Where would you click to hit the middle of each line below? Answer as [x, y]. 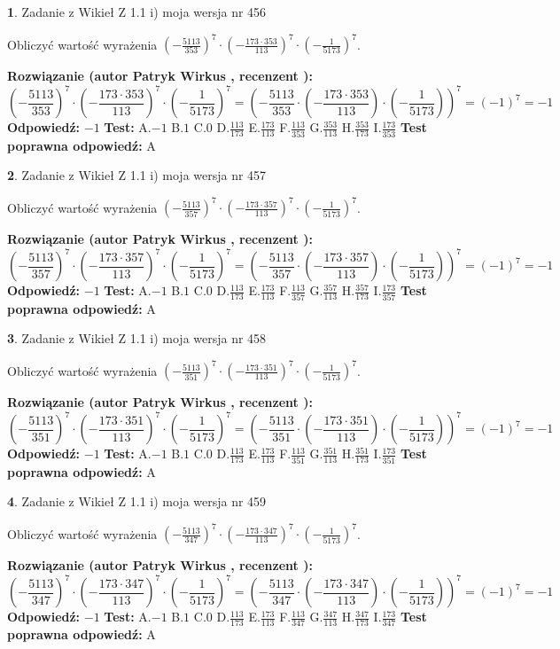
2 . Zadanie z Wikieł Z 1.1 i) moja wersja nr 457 [137, 175]
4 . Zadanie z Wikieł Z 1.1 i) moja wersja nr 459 [137, 501]
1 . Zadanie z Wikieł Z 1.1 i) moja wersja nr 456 [137, 12]
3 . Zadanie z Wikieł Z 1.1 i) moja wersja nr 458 [137, 338]
